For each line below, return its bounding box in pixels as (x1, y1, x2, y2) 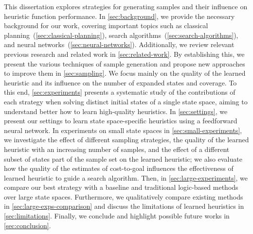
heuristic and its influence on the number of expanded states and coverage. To (4, 77, 237, 87)
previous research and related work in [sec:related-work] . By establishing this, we (4, 49, 245, 59)
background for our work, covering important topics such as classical (4, 20, 208, 31)
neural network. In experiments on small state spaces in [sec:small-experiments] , (4, 125, 242, 135)
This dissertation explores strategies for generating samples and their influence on (4, 1, 248, 11)
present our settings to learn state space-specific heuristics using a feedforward (4, 116, 237, 126)
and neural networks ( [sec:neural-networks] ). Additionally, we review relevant (4, 39, 235, 50)
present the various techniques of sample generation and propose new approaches (4, 58, 245, 68)
